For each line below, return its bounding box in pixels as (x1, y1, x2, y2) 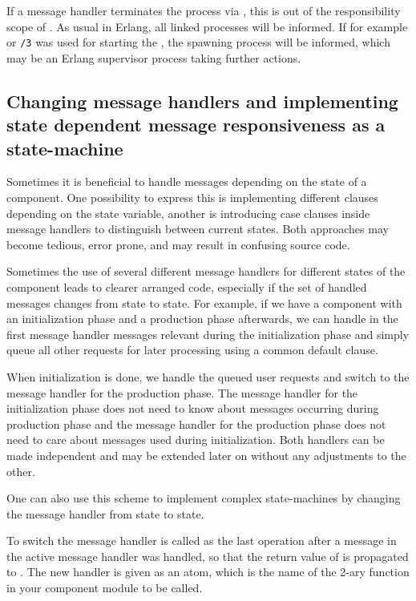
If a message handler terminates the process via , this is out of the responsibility (6, 2, 401, 18)
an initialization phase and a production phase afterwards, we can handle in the (6, 310, 398, 327)
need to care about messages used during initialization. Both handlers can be (6, 431, 385, 448)
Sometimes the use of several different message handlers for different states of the (6, 263, 406, 280)
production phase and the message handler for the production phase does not (6, 415, 386, 432)
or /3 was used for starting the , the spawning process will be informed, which (6, 34, 390, 50)
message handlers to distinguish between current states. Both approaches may (6, 220, 389, 237)
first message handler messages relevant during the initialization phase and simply (6, 325, 410, 342)
